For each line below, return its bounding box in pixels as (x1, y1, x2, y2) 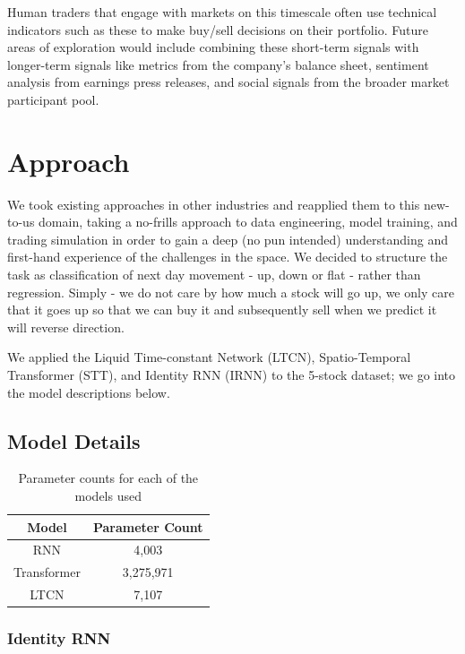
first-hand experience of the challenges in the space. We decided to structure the (7, 247, 448, 266)
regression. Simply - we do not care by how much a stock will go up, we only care (7, 282, 454, 301)
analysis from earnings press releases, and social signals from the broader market (7, 73, 450, 91)
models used (74, 486, 142, 505)
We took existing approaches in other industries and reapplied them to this (7, 194, 420, 213)
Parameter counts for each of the (18, 469, 199, 487)
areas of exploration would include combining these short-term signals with (7, 38, 419, 56)
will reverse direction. (7, 317, 125, 336)
